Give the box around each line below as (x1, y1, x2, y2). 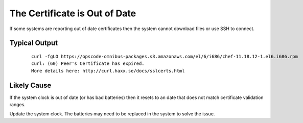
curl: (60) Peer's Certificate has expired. (31, 61, 145, 66)
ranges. (9, 102, 26, 108)
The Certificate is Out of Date (9, 8, 136, 19)
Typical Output (9, 39, 58, 47)
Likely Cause (9, 81, 52, 89)
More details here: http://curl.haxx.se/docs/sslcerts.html (31, 68, 185, 73)
